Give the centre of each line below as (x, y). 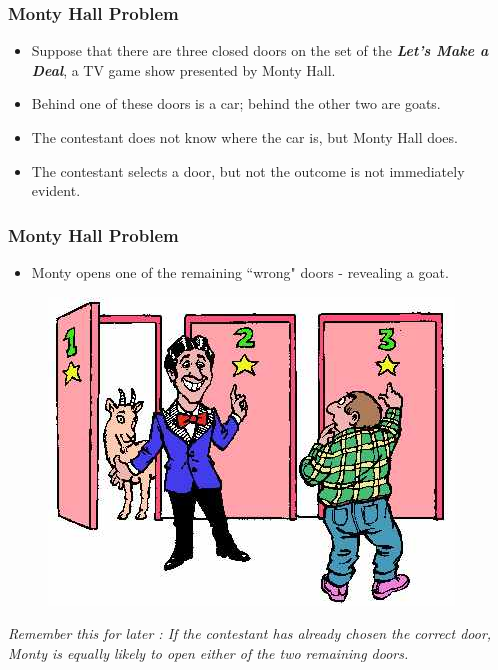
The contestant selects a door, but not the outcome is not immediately (248, 170)
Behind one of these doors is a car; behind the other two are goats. (236, 103)
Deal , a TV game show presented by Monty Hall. (183, 69)
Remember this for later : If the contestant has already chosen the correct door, (250, 633)
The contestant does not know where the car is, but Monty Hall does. (244, 137)
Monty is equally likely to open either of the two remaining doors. (208, 652)
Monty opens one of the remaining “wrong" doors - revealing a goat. (240, 272)
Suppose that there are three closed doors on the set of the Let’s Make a (260, 50)
